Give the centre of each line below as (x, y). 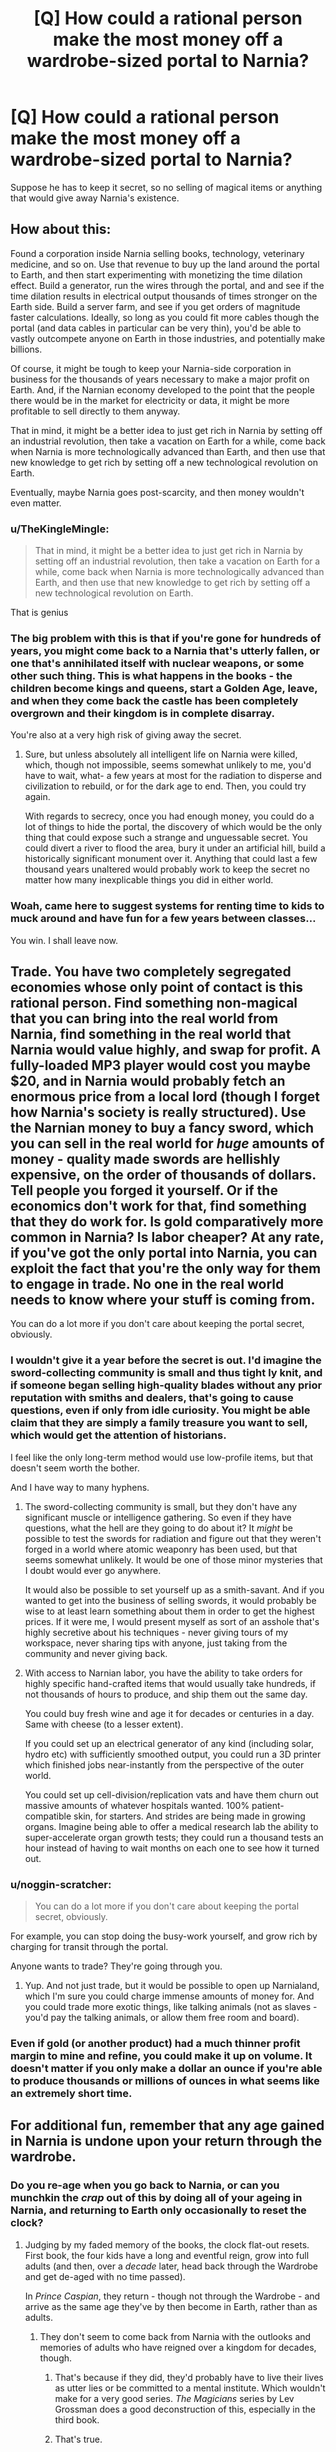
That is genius (39, 613)
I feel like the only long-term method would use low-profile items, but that (162, 1457)
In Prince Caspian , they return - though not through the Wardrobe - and (172, 2296)
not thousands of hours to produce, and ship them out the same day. (166, 1694)
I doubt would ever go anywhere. (93, 1570)
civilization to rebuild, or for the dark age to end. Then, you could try (165, 786)
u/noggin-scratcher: (61, 1884)
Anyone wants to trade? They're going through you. (116, 1966)
